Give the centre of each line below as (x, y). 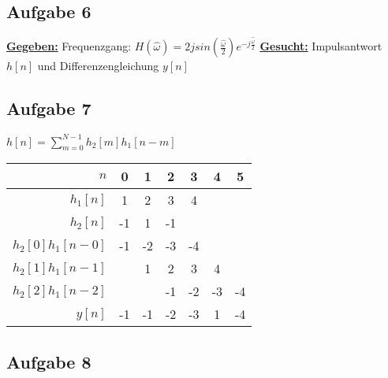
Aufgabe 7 (49, 108)
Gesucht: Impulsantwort (321, 46)
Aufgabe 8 (49, 361)
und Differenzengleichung (98, 66)
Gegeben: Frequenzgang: (69, 46)
